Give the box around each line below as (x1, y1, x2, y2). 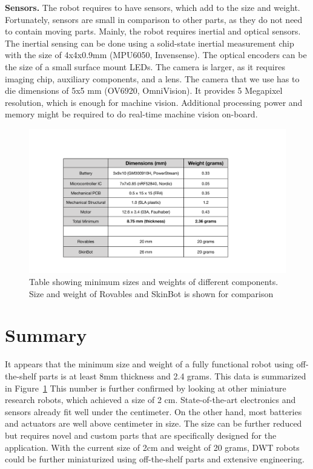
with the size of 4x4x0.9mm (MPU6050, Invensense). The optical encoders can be (5, 48, 307, 61)
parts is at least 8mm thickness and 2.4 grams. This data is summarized (39, 369, 306, 382)
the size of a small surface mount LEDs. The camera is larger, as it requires (5, 60, 285, 73)
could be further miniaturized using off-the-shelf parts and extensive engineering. (5, 453, 305, 465)
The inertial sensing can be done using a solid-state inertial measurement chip (5, 36, 294, 49)
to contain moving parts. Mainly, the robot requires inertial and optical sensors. (5, 25, 301, 38)
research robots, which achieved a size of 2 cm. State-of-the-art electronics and (5, 393, 296, 406)
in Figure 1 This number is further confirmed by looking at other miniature (5, 381, 286, 394)
